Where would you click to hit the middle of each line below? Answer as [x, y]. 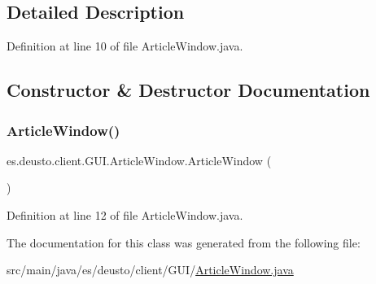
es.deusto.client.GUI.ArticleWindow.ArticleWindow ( [139, 160]
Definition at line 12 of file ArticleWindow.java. [125, 214]
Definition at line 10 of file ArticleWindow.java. [125, 46]
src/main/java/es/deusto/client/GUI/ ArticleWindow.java [150, 270]
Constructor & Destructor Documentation [188, 90]
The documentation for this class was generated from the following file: [184, 242]
